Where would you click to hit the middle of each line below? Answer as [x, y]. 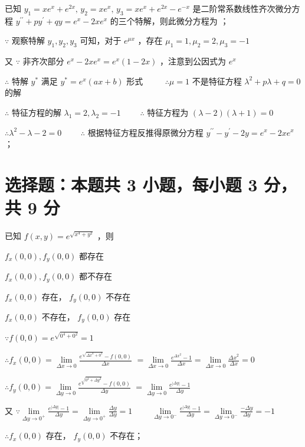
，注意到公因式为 [193, 61]
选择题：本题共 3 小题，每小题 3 [131, 184]
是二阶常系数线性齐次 [234, 8]
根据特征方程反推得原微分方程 [145, 132]
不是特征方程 [217, 81]
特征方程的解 [36, 112]
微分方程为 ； [202, 20]
